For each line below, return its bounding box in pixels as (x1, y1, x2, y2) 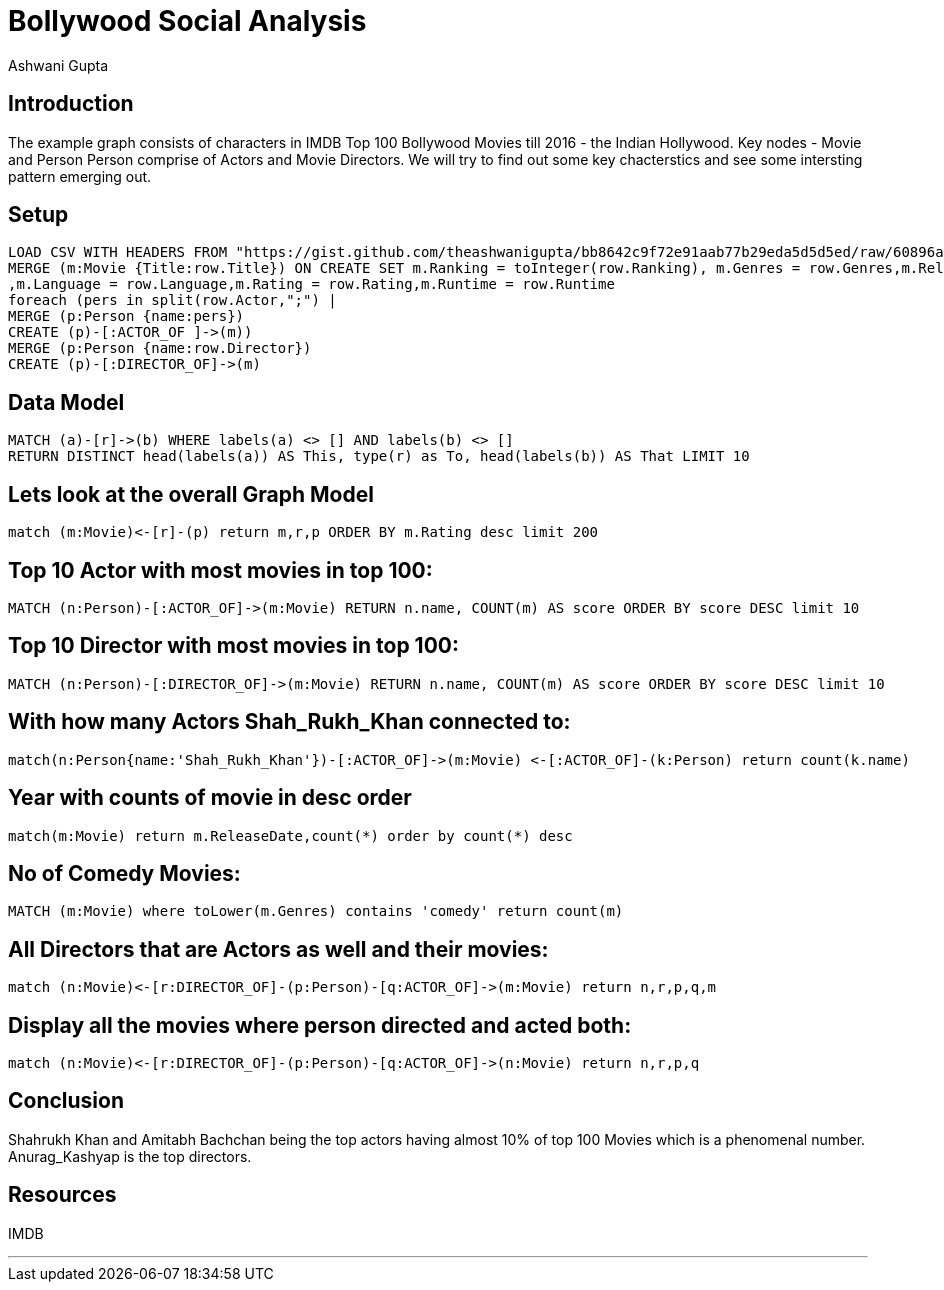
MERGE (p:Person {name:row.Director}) (8, 340, 312, 357)
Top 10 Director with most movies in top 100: (8, 633, 459, 659)
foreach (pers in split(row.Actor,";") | (8, 292, 337, 309)
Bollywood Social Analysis (8, 4, 367, 38)
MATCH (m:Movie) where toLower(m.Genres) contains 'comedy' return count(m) (8, 903, 624, 920)
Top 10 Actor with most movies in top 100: (8, 557, 433, 583)
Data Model (8, 389, 125, 415)
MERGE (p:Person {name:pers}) (8, 308, 245, 325)
